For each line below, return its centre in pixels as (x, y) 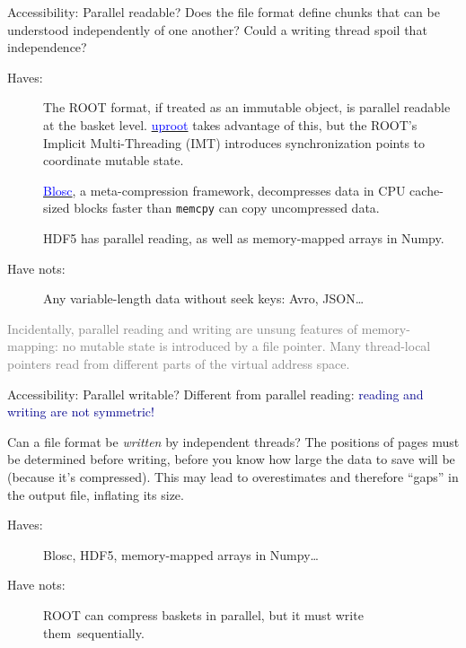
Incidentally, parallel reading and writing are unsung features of (183, 328)
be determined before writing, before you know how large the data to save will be (231, 459)
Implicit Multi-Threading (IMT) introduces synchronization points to (234, 142)
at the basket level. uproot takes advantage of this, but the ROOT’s (230, 124)
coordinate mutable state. (114, 160)
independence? (47, 47)
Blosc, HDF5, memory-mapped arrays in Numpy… (181, 554)
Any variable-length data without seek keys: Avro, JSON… (204, 298)
